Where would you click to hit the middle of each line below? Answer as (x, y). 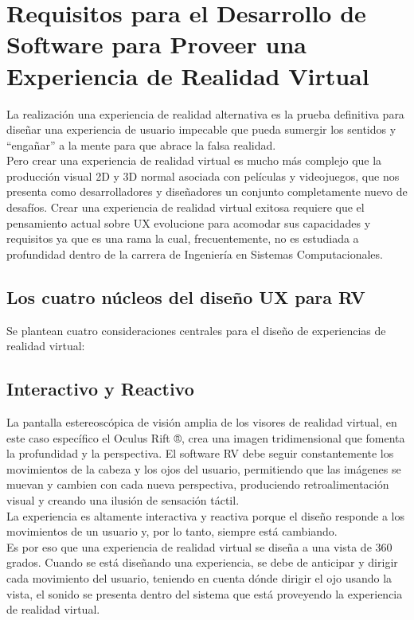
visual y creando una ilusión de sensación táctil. (123, 500)
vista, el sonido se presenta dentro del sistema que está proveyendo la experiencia (205, 593)
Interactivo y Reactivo (100, 389)
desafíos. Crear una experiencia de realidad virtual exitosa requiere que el (186, 207)
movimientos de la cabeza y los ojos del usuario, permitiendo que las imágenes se (204, 468)
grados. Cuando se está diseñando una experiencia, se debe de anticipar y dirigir (202, 562)
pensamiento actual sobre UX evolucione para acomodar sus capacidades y (189, 222)
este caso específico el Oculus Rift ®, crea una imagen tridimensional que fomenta (206, 437)
